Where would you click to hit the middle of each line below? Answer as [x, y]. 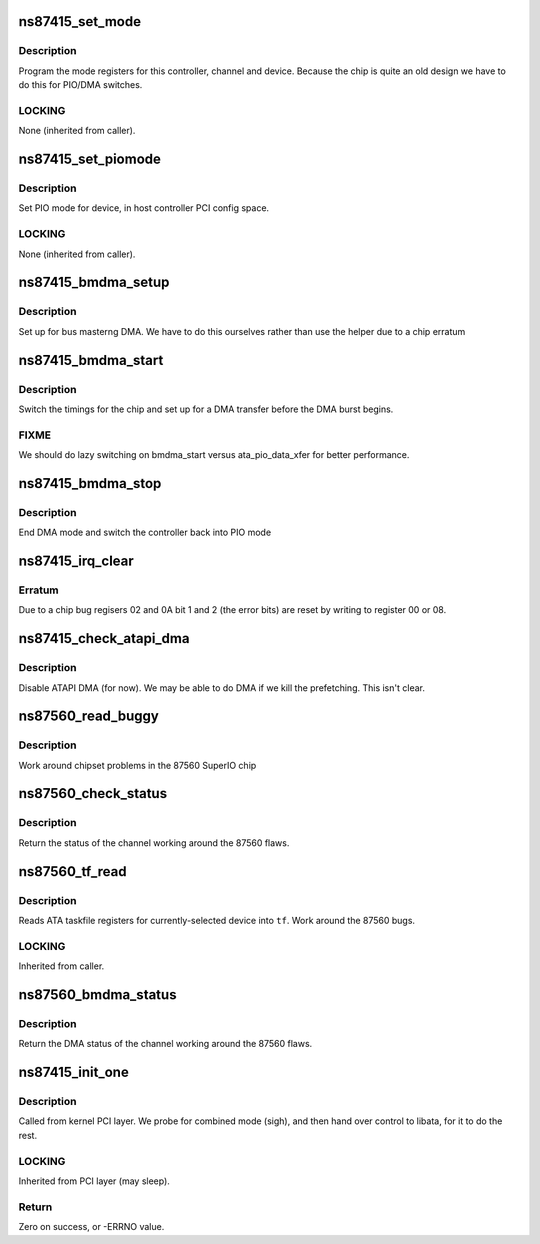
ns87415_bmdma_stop [90, 483]
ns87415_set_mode [80, 21]
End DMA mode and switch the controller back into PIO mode [145, 532]
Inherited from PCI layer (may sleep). [94, 1181]
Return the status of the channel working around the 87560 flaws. [154, 842]
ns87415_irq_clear [76, 561]
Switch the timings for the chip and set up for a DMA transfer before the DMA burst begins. [206, 409]
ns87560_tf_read [72, 871]
